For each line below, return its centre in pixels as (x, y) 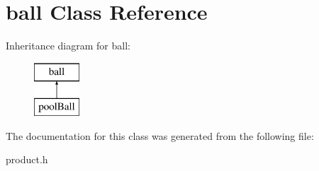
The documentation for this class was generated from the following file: (160, 135)
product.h (27, 159)
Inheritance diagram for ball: (68, 46)
